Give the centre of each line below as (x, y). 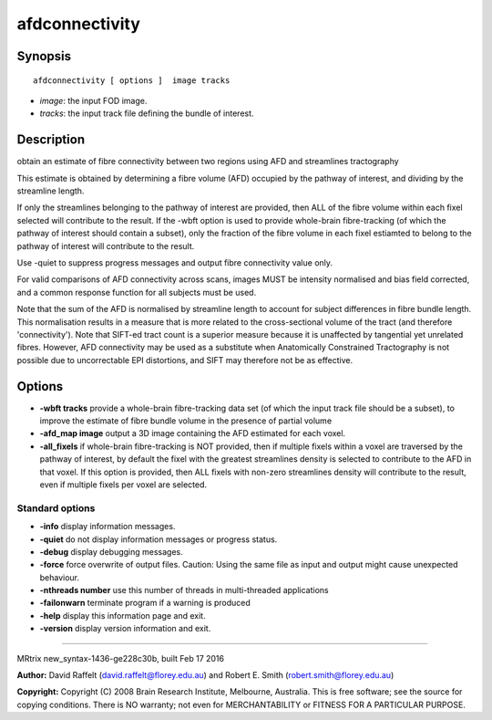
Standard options (56, 508)
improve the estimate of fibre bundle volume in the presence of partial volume (186, 421)
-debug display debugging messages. (112, 551)
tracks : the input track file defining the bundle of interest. (147, 113)
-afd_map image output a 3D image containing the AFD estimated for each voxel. (193, 433)
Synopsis (44, 56)
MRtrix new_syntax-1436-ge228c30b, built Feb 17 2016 (121, 658)
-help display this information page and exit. (123, 615)
